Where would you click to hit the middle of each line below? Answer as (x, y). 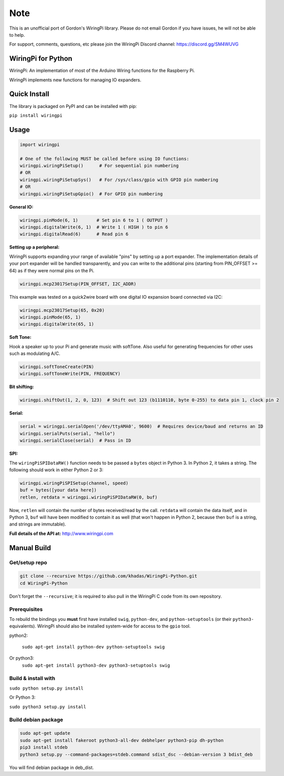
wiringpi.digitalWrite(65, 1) (57, 324)
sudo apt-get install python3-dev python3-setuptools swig (96, 665)
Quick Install (29, 94)
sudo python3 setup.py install (48, 707)
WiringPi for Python (41, 58)
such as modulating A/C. (35, 353)
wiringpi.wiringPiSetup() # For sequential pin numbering (99, 166)
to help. (17, 35)
